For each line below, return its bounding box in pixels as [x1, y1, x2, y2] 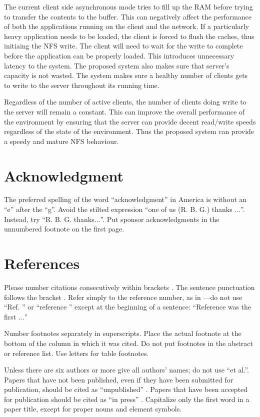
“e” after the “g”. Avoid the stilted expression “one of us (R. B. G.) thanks [4, 204, 232, 214]
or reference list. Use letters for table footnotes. [4, 347, 149, 358]
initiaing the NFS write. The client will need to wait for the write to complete [4, 40, 243, 51]
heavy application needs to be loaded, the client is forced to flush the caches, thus [4, 30, 254, 41]
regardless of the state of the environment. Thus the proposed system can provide [4, 126, 254, 136]
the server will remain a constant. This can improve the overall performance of [4, 106, 245, 116]
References [4, 253, 80, 273]
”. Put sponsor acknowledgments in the [100, 213, 219, 224]
